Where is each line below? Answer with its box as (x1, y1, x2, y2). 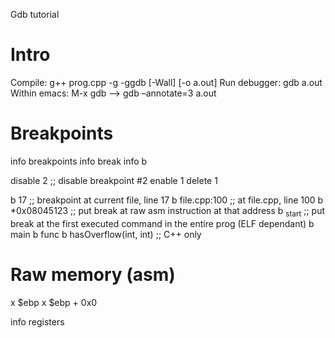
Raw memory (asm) (10, 263, 176, 286)
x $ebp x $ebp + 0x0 (10, 296, 98, 308)
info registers (10, 315, 65, 328)
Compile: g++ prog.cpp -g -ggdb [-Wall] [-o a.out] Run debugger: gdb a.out (10, 76, 323, 88)
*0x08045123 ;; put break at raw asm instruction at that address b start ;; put (10, 204, 326, 219)
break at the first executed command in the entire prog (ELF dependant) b (10, 217, 315, 229)
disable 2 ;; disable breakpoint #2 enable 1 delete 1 (10, 174, 218, 186)
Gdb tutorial (10, 9, 60, 20)
